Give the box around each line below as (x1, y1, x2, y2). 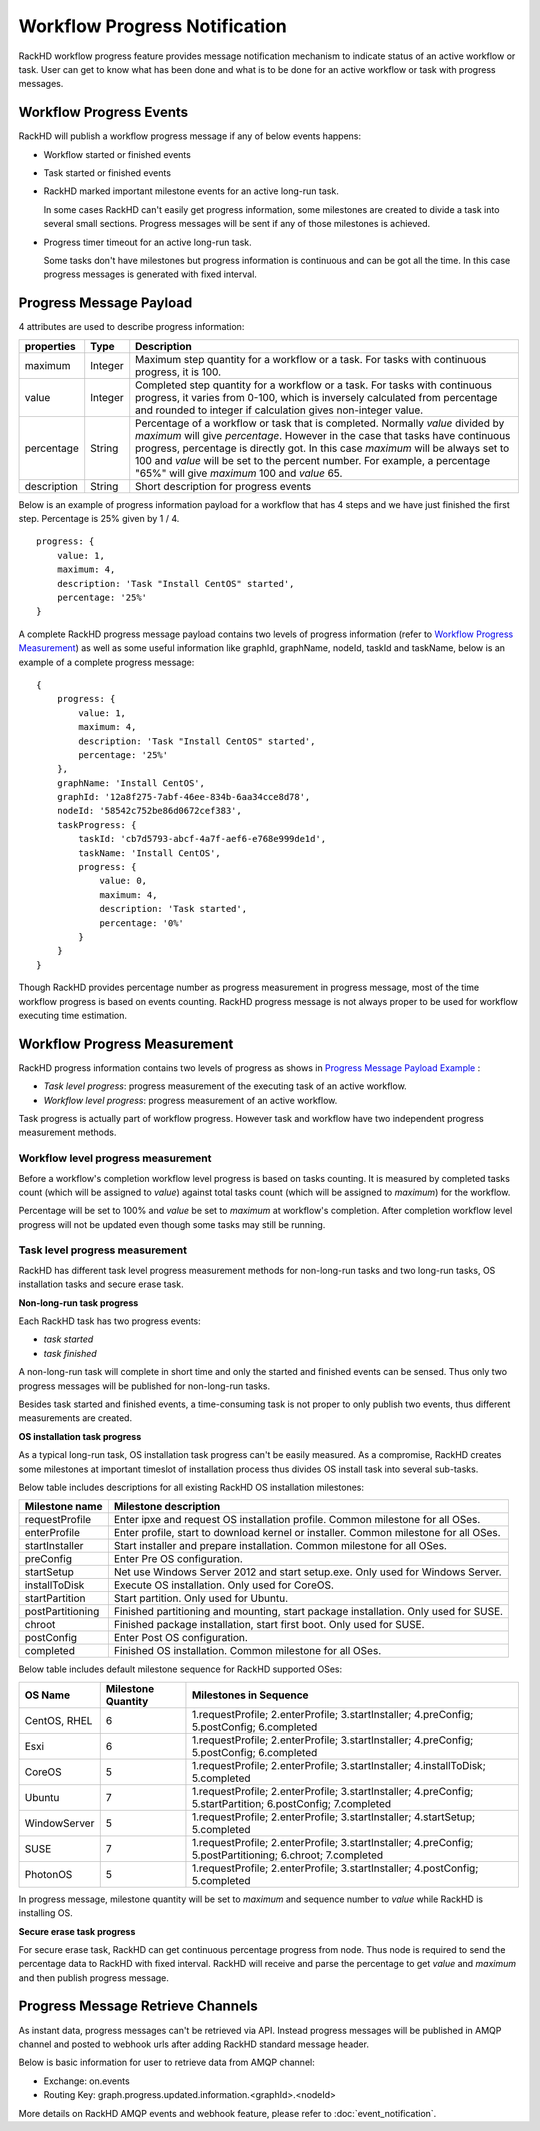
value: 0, (99, 875, 148, 887)
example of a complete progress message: (18, 656, 195, 668)
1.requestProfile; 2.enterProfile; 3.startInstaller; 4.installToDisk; (191, 1758, 486, 1772)
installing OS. (18, 1907, 74, 1919)
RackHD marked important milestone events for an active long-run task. (43, 185, 339, 197)
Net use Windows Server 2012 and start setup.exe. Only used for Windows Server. (113, 1565, 502, 1579)
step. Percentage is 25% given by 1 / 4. (18, 513, 180, 525)
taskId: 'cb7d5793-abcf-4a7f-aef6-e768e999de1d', (78, 833, 327, 845)
